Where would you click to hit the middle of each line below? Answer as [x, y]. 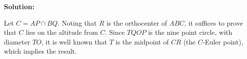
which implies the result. [40, 51]
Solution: [19, 6]
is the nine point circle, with [190, 32]
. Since [115, 32]
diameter [17, 41]
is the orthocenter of [137, 22]
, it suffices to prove [214, 22]
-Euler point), [223, 41]
